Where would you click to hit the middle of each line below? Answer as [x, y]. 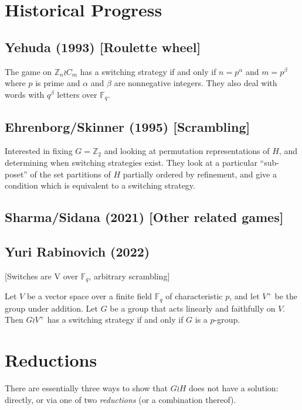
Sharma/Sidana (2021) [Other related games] [144, 217]
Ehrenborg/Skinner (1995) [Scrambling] [128, 126]
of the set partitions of [70, 174]
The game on [28, 71]
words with [25, 94]
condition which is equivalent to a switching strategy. [100, 185]
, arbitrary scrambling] [129, 276]
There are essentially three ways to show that [86, 388]
